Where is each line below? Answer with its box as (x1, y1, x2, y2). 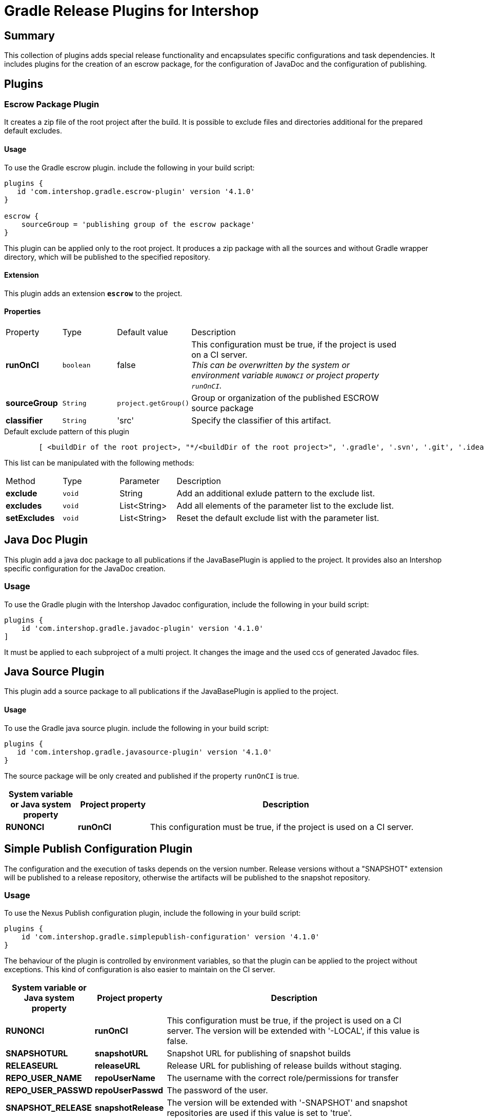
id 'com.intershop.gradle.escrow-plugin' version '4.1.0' (17, 187, 255, 196)
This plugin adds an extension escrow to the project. (4, 288, 183, 298)
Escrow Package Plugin (4, 99, 99, 110)
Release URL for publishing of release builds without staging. (167, 1060, 402, 1071)
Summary (4, 29, 55, 42)
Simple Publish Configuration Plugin (4, 842, 193, 856)
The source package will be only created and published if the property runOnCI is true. (4, 771, 299, 780)
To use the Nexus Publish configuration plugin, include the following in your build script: (4, 909, 301, 918)
